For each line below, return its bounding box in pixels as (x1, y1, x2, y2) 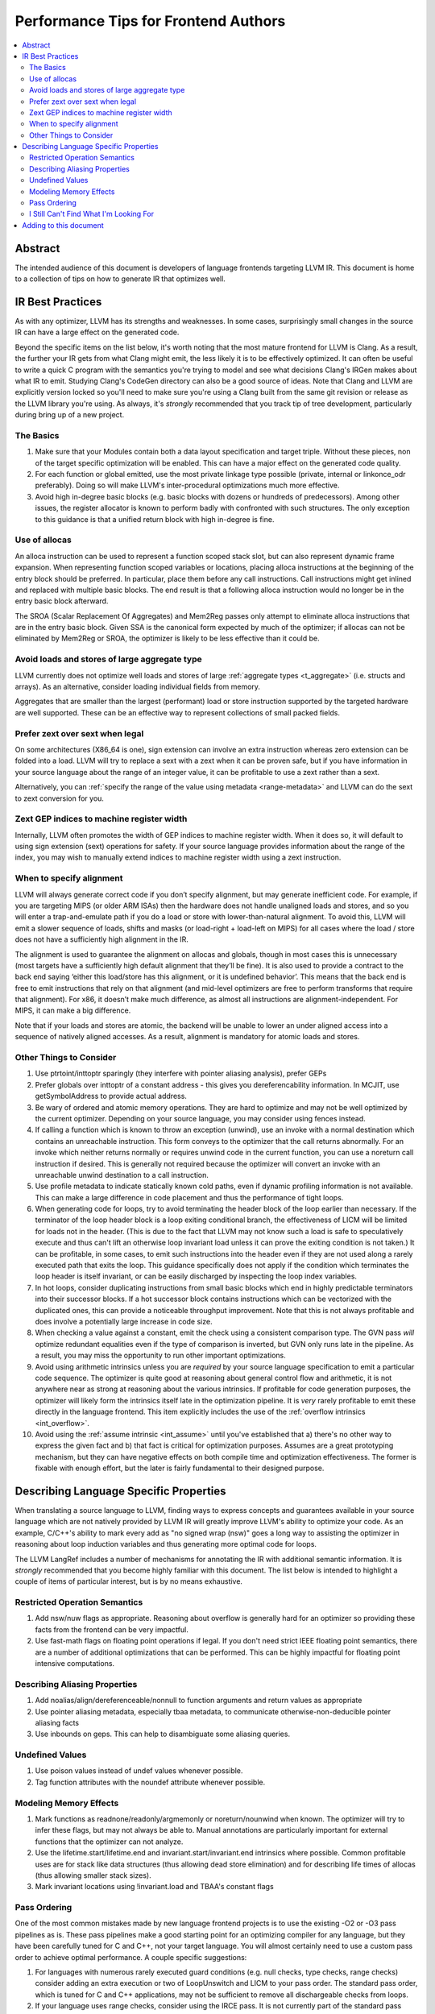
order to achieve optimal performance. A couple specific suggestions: (14, 1952, 247, 1962)
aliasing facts (35, 1718, 80, 1727)
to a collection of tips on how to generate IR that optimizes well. (14, 274, 226, 284)
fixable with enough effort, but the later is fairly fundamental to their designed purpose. (35, 1463, 325, 1473)
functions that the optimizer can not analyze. (35, 1837, 184, 1846)
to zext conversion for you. (14, 794, 105, 803)
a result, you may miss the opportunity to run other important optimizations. (35, 1350, 286, 1361)
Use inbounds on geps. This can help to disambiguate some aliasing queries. (35, 1729, 290, 1739)
